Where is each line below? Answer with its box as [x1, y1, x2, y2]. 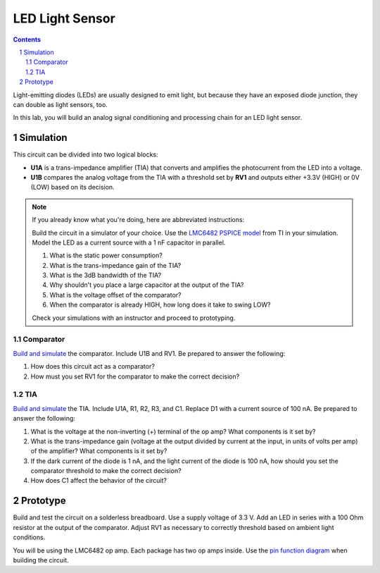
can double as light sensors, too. [13, 100, 108, 109]
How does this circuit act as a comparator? [30, 362, 155, 371]
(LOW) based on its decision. [30, 183, 115, 192]
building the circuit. [13, 555, 70, 564]
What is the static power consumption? [49, 251, 163, 260]
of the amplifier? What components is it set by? [30, 447, 167, 455]
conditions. [13, 533, 46, 542]
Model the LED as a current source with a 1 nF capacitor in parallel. [32, 238, 226, 247]
